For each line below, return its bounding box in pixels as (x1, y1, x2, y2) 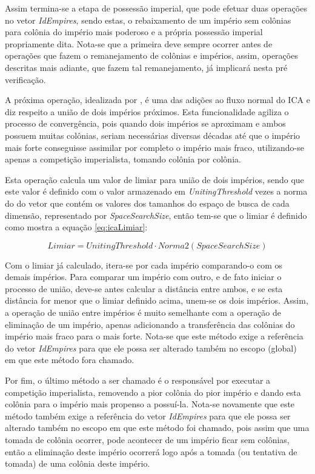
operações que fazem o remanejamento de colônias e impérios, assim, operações (5, 49, 298, 62)
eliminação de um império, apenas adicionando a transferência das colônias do (5, 318, 295, 330)
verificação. (5, 73, 46, 85)
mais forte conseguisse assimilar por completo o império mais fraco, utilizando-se (5, 141, 304, 153)
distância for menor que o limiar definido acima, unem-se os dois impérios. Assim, (5, 294, 308, 307)
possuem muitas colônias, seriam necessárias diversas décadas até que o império (5, 129, 300, 141)
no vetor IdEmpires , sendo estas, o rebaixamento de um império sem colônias (5, 13, 291, 26)
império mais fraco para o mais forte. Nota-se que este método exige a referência (5, 330, 303, 342)
